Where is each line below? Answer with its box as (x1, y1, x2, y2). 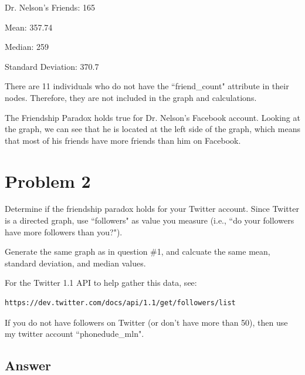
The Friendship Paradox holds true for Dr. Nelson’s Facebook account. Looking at (5, 111, 300, 123)
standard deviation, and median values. (5, 256, 146, 269)
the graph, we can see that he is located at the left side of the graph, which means (5, 123, 300, 135)
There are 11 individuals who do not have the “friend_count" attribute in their (5, 80, 289, 92)
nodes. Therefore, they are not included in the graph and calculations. (5, 91, 257, 103)
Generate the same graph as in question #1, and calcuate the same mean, (5, 245, 270, 258)
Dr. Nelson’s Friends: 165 (5, 1, 95, 13)
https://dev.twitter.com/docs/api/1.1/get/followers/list (5, 299, 236, 308)
